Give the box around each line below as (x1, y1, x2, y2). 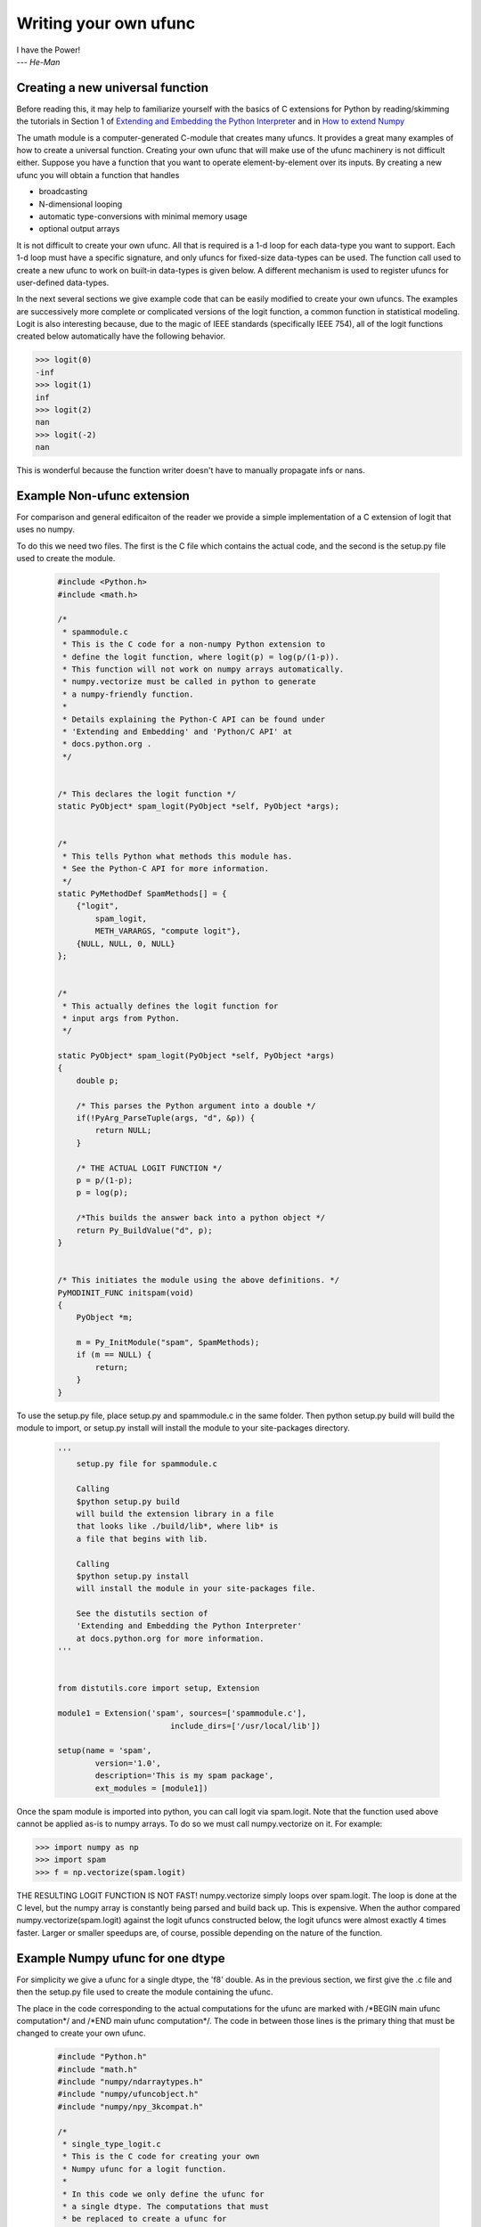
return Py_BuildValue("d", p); (76, 1225, 213, 1236)
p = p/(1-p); (76, 1176, 134, 1185)
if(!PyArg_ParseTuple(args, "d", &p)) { (76, 1113, 256, 1123)
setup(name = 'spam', (57, 1746, 152, 1756)
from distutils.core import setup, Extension (57, 1684, 260, 1693)
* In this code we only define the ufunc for (62, 2189, 265, 2199)
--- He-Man (16, 56, 61, 67)
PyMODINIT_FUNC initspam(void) (57, 1287, 195, 1298)
